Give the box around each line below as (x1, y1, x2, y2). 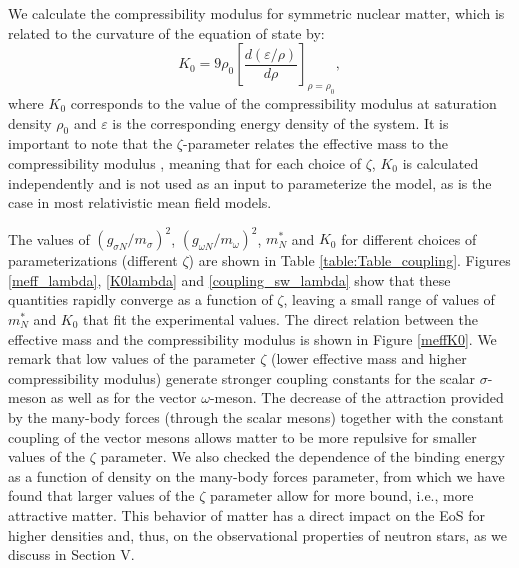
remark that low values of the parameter (8, 348, 256, 369)
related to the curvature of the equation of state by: (8, 22, 325, 43)
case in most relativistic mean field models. (8, 192, 272, 213)
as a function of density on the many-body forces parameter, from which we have (8, 465, 505, 486)
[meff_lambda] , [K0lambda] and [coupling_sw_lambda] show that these (8, 269, 451, 290)
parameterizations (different (8, 250, 178, 271)
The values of (8, 228, 90, 249)
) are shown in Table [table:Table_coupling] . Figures (188, 250, 511, 271)
